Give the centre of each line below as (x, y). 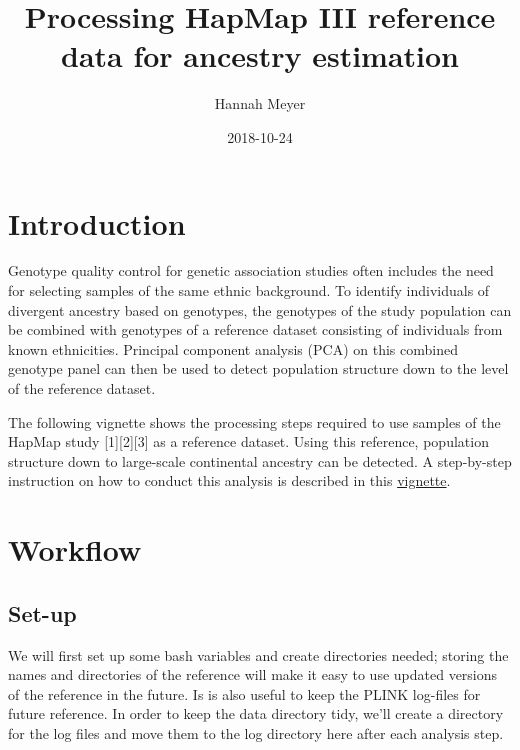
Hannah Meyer (260, 103)
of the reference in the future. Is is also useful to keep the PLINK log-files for (244, 693)
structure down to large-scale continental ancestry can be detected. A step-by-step (260, 460)
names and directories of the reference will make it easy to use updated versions (253, 674)
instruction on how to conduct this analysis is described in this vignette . (229, 480)
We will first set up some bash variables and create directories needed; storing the (258, 654)
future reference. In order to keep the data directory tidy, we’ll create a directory (256, 713)
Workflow (75, 549)
